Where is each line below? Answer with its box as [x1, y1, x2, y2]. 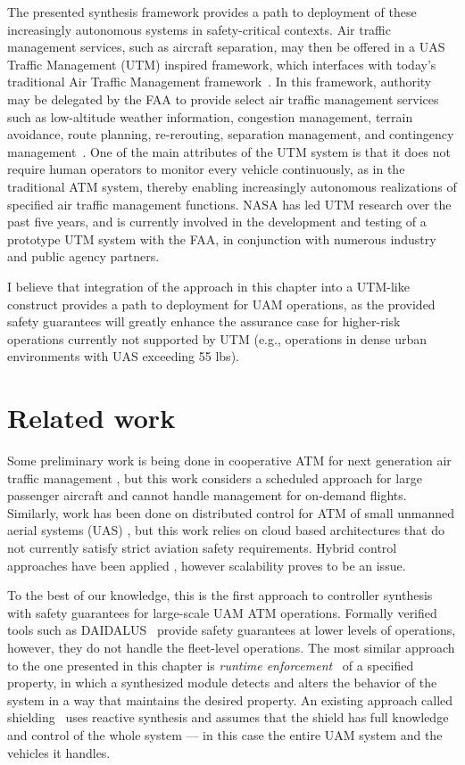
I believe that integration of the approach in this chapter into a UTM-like [7, 276, 410, 295]
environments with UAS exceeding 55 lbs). [7, 347, 239, 366]
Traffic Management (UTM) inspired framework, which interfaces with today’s [7, 54, 436, 73]
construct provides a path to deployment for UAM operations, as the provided [7, 294, 436, 313]
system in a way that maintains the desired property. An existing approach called [7, 690, 453, 709]
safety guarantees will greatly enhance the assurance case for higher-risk [7, 312, 401, 331]
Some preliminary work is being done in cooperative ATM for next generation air [7, 451, 452, 469]
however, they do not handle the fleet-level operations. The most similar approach [7, 637, 455, 656]
